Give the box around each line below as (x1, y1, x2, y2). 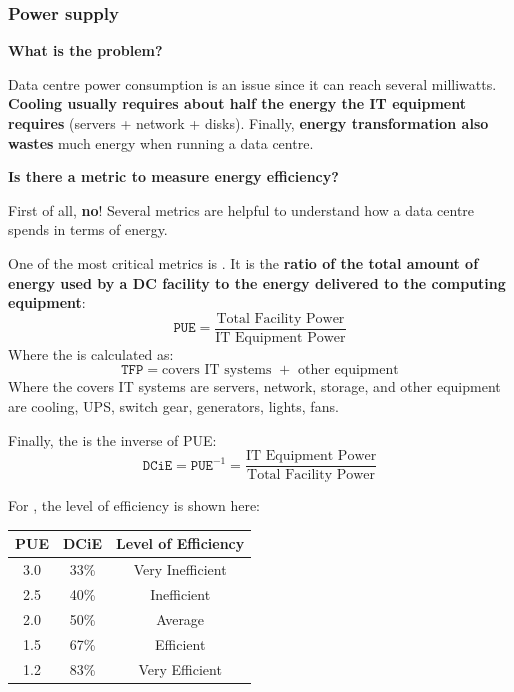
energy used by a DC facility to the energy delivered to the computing (8, 272, 506, 293)
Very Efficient (138, 658, 222, 679)
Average (156, 608, 205, 629)
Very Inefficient (133, 559, 227, 580)
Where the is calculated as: (8, 343, 174, 364)
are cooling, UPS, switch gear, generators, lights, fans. (8, 396, 339, 416)
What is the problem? (8, 40, 163, 61)
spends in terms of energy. (8, 219, 168, 240)
